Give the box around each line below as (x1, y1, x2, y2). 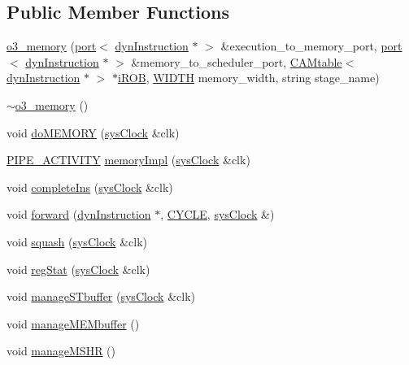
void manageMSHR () (7, 342, 115, 359)
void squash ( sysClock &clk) (7, 232, 147, 250)
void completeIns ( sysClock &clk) (7, 178, 173, 195)
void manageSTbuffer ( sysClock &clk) (7, 288, 195, 305)
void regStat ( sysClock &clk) (7, 260, 150, 277)
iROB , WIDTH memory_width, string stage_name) (118, 69, 380, 86)
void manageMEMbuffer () (7, 315, 140, 332)
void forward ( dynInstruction (7, 206, 151, 223)
